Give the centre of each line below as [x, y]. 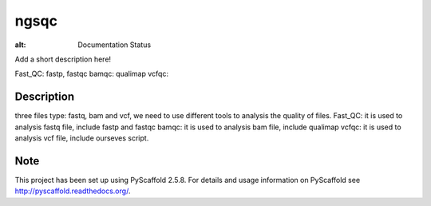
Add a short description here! [63, 59]
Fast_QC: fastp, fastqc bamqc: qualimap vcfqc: [92, 74]
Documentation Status [115, 45]
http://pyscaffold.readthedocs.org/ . [73, 191]
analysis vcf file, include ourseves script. [82, 138]
